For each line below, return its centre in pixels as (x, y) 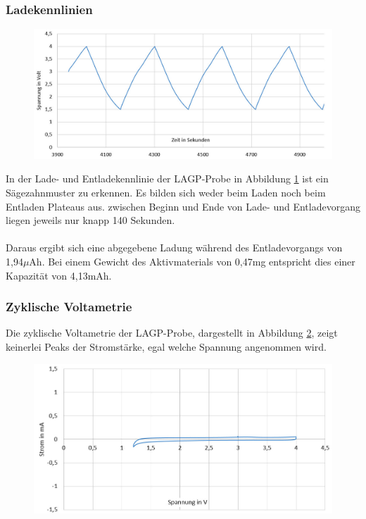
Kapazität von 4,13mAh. (59, 275)
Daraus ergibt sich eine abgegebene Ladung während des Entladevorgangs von (174, 248)
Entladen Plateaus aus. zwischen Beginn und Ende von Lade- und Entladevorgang (183, 206)
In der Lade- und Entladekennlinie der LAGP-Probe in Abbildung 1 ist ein (167, 179)
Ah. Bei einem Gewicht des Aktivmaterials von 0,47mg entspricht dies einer (192, 262)
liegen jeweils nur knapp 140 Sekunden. (90, 220)
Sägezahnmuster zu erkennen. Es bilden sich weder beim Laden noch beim (166, 193)
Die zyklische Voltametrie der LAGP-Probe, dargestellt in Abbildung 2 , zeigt (172, 333)
